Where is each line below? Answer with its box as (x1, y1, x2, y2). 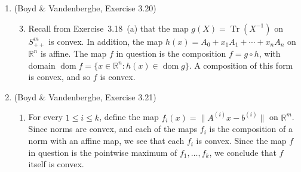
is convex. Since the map (196, 134, 287, 147)
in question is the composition (116, 47, 226, 60)
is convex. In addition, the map (48, 35, 163, 47)
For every (28, 110, 63, 123)
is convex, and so (28, 70, 91, 83)
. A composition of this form (189, 59, 293, 71)
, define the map (99, 110, 159, 123)
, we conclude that (209, 146, 277, 158)
